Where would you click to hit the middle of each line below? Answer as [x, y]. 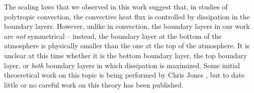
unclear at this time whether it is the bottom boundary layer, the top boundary [126, 55]
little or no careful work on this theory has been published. [94, 84]
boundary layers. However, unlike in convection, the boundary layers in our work [127, 26]
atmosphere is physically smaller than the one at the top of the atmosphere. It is [127, 46]
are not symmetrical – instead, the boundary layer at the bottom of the [113, 36]
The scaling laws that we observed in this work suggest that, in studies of [116, 6]
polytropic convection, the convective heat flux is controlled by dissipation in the [127, 16]
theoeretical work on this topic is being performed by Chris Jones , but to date [124, 75]
